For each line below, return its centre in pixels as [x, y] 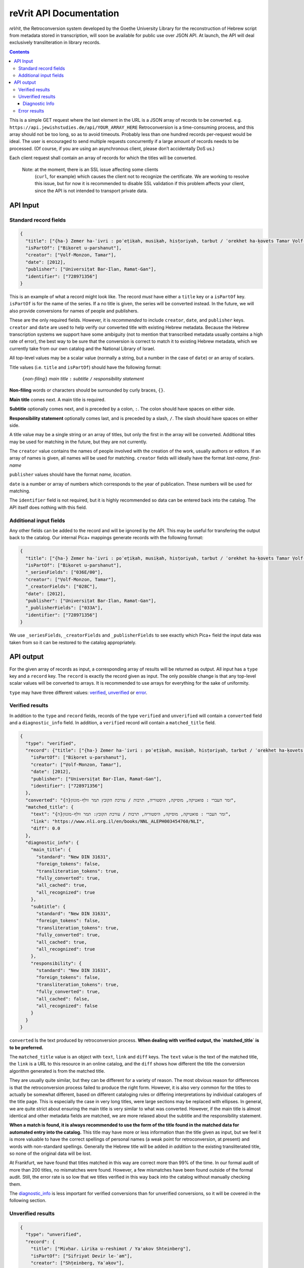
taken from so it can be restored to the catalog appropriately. [73, 642]
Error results [31, 111]
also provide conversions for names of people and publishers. [74, 311]
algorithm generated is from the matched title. [57, 1071]
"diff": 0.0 [46, 829]
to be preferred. [26, 1047]
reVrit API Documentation [64, 13]
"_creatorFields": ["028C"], [62, 587]
